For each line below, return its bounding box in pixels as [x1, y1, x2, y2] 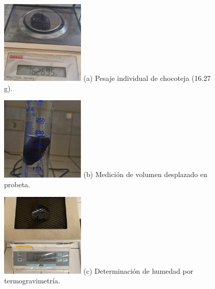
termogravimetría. [4, 275, 60, 286]
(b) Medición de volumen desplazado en [83, 169, 207, 180]
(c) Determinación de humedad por [83, 265, 194, 276]
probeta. [4, 179, 31, 190]
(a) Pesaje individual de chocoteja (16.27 [83, 73, 211, 83]
